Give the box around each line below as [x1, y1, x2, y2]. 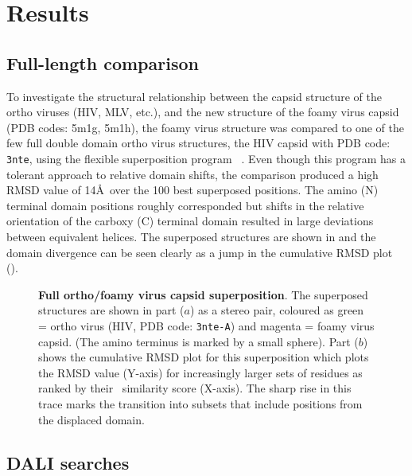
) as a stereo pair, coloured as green [189, 302, 364, 318]
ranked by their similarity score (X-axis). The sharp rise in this [38, 380, 352, 396]
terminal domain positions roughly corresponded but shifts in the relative [6, 197, 364, 213]
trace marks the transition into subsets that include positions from [38, 395, 363, 412]
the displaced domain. [38, 411, 145, 427]
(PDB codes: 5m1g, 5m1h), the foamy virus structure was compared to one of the [6, 119, 404, 135]
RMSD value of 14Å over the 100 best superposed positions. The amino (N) [6, 181, 379, 198]
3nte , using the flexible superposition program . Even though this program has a [6, 150, 406, 166]
